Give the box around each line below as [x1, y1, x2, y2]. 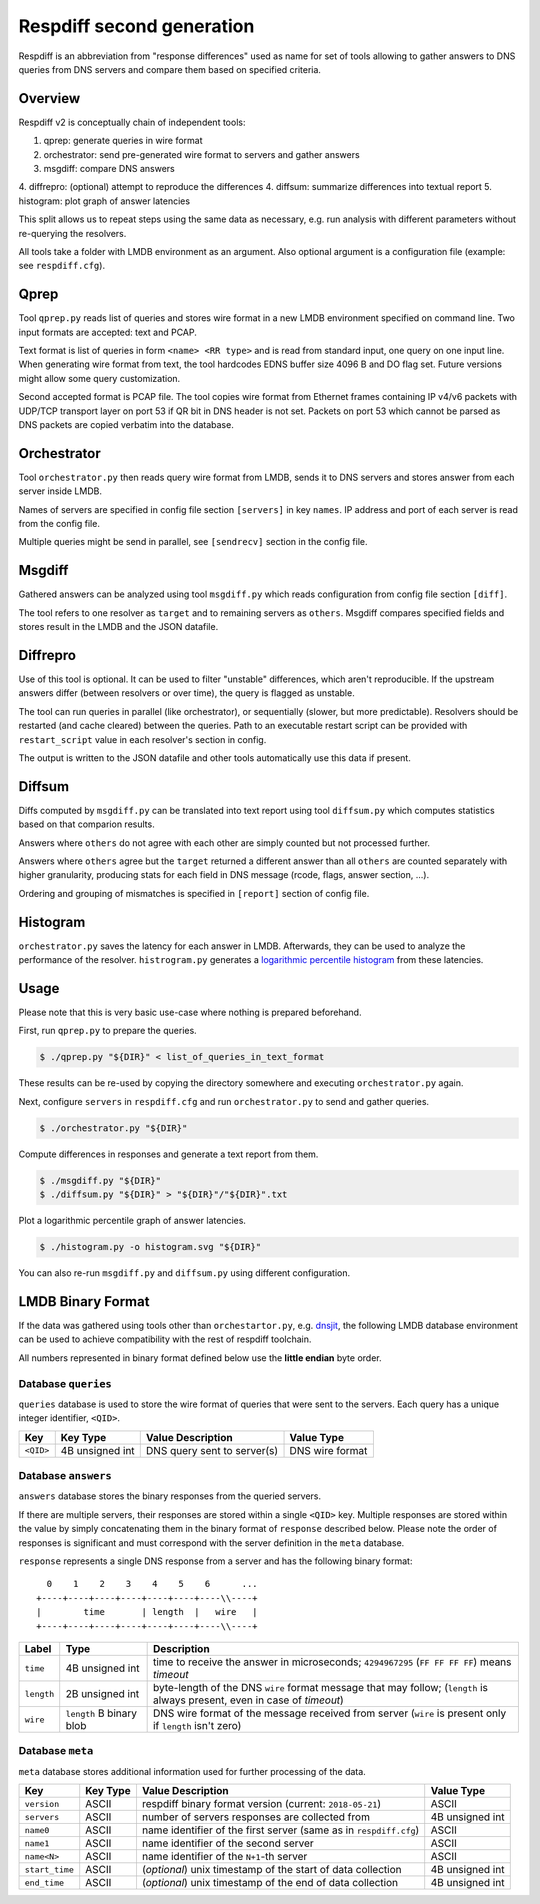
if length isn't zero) [152, 1719, 242, 1732]
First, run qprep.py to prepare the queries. [18, 1025, 197, 1037]
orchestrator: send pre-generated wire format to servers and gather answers [43, 148, 360, 160]
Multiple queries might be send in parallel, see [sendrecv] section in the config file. [18, 536, 368, 548]
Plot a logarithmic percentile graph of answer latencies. [18, 1215, 247, 1227]
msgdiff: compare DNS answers [43, 163, 175, 175]
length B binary [65, 1706, 137, 1720]
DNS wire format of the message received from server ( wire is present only [152, 1706, 507, 1720]
